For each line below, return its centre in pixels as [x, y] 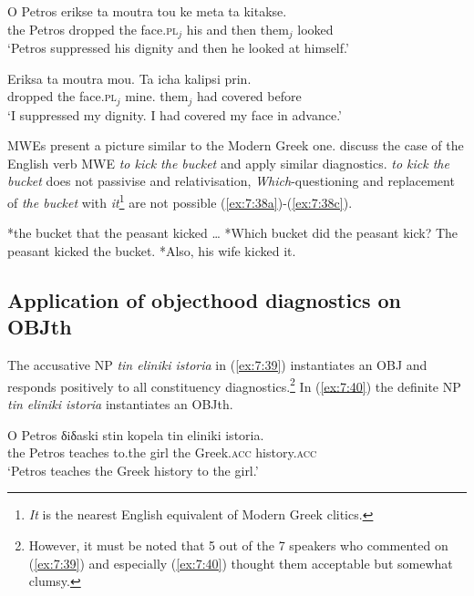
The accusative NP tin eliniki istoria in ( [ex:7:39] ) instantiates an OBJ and [217, 365]
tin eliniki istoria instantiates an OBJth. [120, 403]
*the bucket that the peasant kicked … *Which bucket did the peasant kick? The [233, 233]
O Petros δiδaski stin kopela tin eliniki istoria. [136, 434]
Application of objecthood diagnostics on [205, 299]
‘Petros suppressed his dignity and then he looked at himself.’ [178, 48]
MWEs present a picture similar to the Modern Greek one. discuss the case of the [236, 145]
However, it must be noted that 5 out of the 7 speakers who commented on [238, 545]
